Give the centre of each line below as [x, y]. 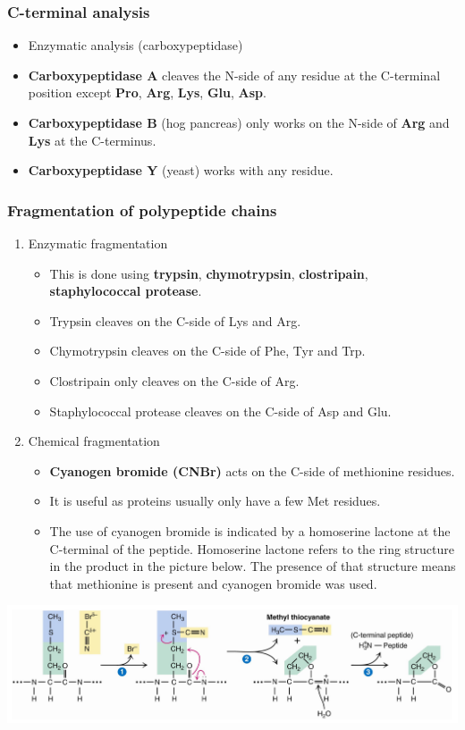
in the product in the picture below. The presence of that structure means [253, 566]
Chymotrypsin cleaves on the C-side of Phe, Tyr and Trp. [207, 351]
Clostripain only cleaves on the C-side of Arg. [174, 380]
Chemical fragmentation [94, 441]
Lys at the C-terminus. [92, 140]
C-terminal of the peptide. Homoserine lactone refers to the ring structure [252, 548]
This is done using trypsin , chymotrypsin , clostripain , [209, 273]
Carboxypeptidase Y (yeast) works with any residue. [181, 170]
